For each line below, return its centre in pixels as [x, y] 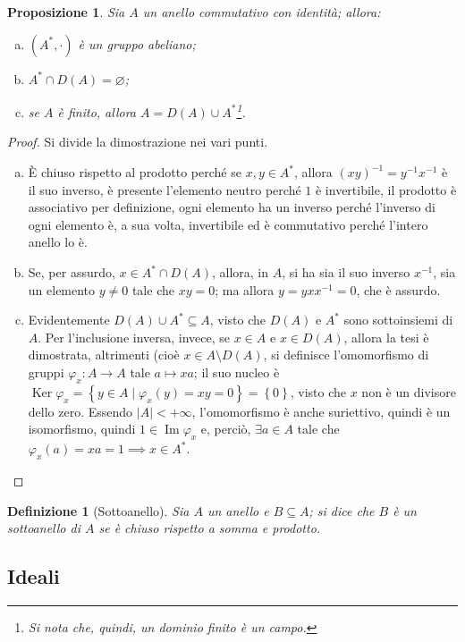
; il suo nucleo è [237, 372]
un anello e [238, 510]
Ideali [34, 576]
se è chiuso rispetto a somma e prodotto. [210, 528]
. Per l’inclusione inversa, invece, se [134, 337]
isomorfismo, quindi [82, 429]
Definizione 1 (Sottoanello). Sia [98, 510]
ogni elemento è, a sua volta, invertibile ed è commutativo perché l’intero [228, 224]
